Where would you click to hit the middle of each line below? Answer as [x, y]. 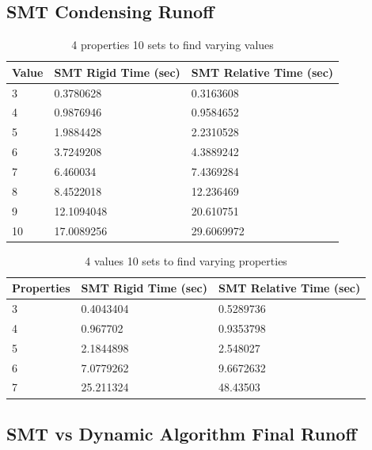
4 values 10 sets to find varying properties [186, 260]
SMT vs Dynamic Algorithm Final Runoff [182, 433]
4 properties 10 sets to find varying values [173, 45]
